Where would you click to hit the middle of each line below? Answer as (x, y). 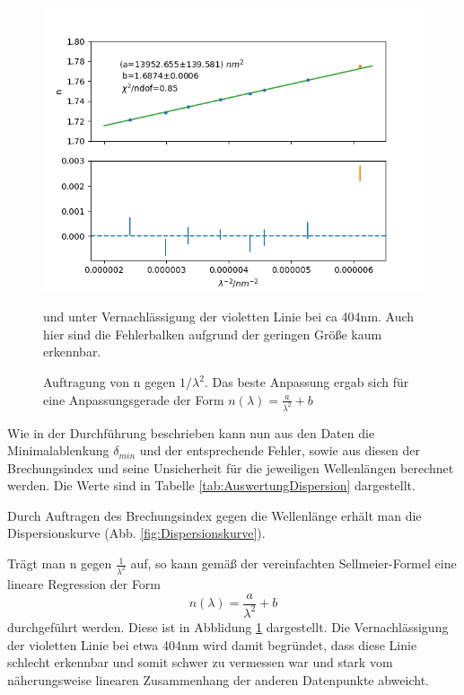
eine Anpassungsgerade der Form (134, 399)
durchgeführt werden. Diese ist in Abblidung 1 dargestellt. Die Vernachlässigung (228, 626)
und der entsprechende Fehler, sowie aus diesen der (280, 450)
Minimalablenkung (58, 450)
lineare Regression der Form (84, 583)
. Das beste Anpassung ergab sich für (306, 382)
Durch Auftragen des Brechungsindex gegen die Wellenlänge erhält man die (214, 515)
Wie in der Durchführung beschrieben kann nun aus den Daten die (191, 432)
